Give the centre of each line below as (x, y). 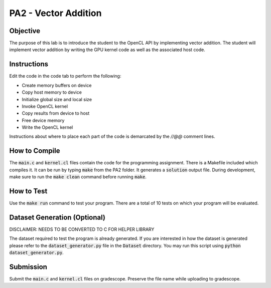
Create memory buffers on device (57, 85)
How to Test (28, 191)
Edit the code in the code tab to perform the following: (65, 76)
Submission (28, 267)
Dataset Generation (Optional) (57, 217)
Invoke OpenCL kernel (45, 106)
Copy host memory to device (52, 92)
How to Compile (35, 151)
